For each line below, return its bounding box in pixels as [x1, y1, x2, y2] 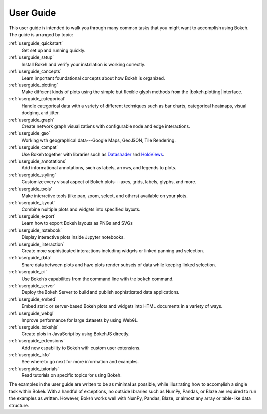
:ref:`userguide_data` [9, 255, 52, 261]
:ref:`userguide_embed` [9, 296, 57, 302]
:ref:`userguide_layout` [9, 200, 55, 206]
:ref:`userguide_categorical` [9, 96, 66, 102]
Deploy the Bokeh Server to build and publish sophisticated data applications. [21, 290, 180, 295]
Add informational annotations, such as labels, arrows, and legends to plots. [21, 165, 177, 171]
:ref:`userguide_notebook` [9, 227, 62, 233]
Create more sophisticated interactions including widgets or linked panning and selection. [21, 248, 205, 254]
